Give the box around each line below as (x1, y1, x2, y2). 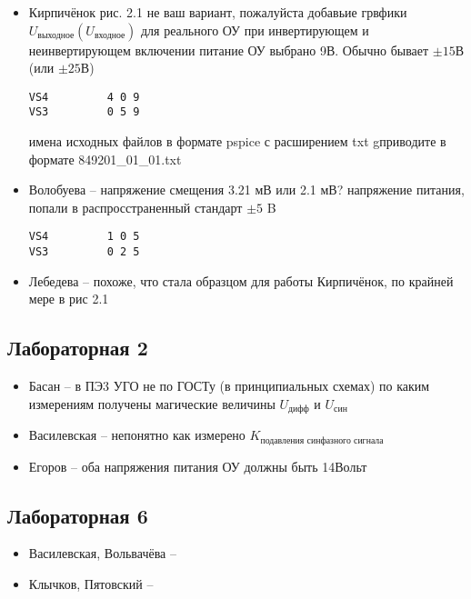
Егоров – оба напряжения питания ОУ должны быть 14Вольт (28, 456, 367, 475)
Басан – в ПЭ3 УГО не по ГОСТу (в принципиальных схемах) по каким (28, 376, 430, 395)
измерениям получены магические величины (28, 394, 276, 413)
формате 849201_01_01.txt (28, 149, 182, 168)
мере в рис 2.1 (28, 289, 109, 308)
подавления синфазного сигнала (260, 435, 384, 445)
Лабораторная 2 (7, 334, 148, 362)
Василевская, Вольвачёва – (28, 544, 176, 563)
